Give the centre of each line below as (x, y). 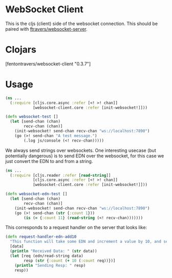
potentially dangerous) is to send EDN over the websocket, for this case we (85, 156)
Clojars (21, 50)
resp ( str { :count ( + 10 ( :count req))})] (70, 261)
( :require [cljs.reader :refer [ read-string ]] (60, 175)
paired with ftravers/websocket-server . (47, 29)
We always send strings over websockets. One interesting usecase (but (81, 150)
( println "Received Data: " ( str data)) (53, 251)
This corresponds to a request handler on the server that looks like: (76, 227)
